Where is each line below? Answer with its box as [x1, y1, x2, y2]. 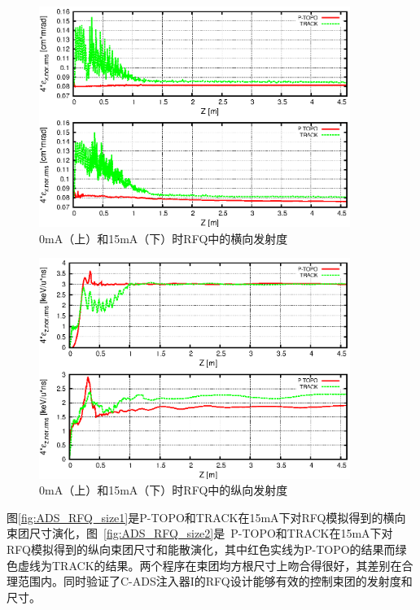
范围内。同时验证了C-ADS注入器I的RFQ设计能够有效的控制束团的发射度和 [17, 573, 413, 590]
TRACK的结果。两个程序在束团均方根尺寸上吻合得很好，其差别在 [51, 556, 402, 573]
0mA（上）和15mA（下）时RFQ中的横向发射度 [39, 229, 288, 246]
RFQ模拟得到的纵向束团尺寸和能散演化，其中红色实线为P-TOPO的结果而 [7, 541, 396, 557]
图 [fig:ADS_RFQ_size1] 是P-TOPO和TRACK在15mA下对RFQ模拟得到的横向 [7, 508, 406, 525]
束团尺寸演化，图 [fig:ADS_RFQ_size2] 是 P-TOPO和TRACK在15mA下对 [7, 525, 393, 542]
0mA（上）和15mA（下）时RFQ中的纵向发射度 [39, 481, 288, 499]
